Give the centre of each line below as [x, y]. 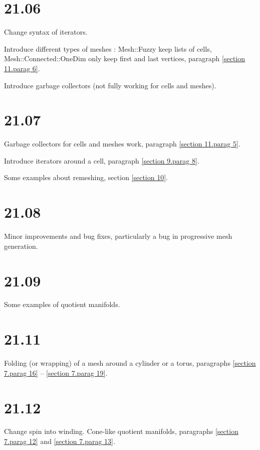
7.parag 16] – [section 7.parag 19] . [56, 372]
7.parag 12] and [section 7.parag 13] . [60, 441]
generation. [21, 246]
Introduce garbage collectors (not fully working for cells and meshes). [110, 85]
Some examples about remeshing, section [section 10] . [86, 177]
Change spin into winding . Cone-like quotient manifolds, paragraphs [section [121, 431]
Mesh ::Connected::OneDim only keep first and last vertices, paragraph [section [125, 58]
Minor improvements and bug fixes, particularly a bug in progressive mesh [118, 236]
